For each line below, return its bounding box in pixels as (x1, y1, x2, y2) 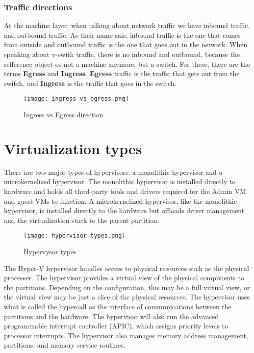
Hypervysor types (24, 246, 76, 256)
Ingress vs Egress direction (24, 109, 103, 120)
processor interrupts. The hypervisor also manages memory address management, (4, 330, 248, 340)
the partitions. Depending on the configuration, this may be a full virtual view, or (4, 282, 250, 292)
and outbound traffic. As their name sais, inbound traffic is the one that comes (4, 29, 241, 40)
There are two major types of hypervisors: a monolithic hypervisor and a (4, 166, 223, 177)
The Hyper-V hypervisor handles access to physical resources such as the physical (4, 263, 249, 273)
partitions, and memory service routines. (4, 340, 126, 350)
